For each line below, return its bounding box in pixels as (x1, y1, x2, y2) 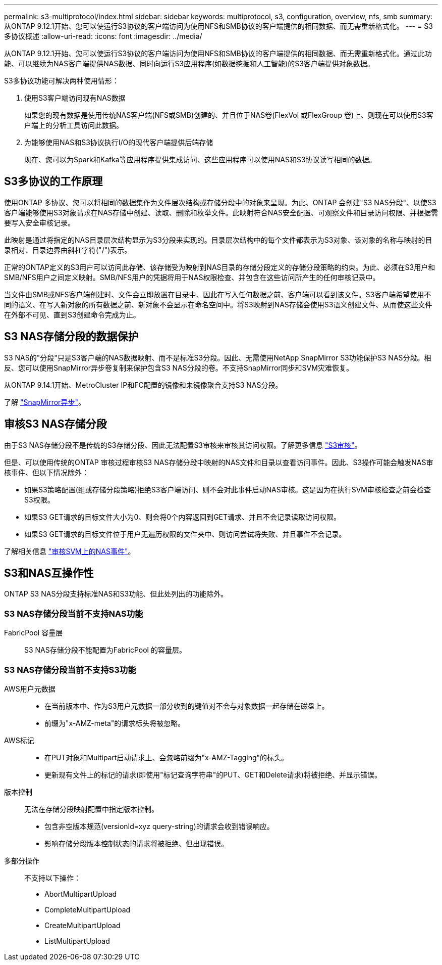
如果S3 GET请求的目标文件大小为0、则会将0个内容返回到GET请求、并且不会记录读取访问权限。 (24, 512, 341, 521)
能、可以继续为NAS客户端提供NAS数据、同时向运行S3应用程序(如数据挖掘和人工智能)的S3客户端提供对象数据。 (4, 59, 374, 68)
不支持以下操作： (24, 873, 81, 882)
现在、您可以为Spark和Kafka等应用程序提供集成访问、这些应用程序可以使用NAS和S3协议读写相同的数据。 (24, 155, 376, 164)
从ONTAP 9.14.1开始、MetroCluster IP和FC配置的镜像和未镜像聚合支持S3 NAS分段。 (4, 380, 283, 389)
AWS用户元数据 (4, 684, 56, 693)
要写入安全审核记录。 (4, 218, 75, 227)
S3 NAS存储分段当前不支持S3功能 (4, 664, 136, 675)
